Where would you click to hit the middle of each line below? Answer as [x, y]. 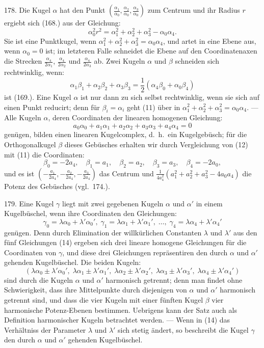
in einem [209, 203]
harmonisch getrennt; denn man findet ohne [174, 279]
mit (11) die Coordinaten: [44, 154]
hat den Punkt [83, 10]
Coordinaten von [30, 252]
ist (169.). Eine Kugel [38, 97]
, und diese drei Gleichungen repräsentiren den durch [145, 252]
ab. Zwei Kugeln [120, 61]
